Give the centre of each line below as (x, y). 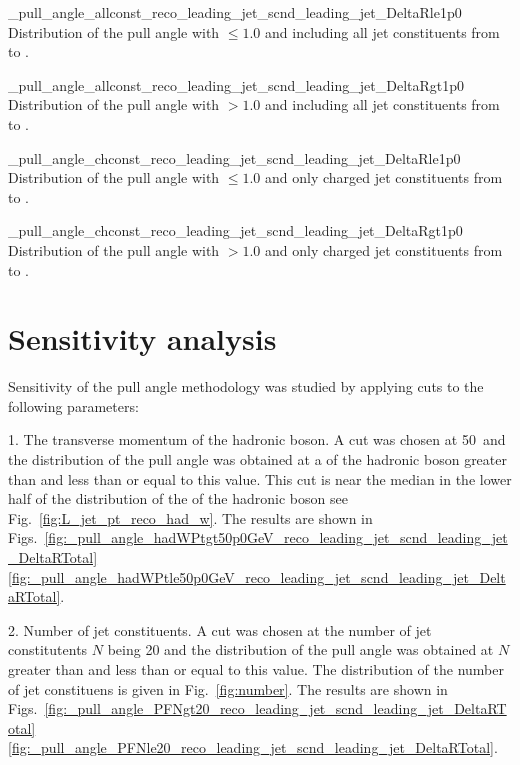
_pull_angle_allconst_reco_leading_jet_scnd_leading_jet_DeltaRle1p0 (235, 12)
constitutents (48, 649)
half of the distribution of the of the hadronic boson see (178, 498)
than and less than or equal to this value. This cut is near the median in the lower (260, 478)
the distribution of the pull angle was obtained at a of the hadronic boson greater (257, 459)
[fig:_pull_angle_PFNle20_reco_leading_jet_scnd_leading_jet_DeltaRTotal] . (253, 747)
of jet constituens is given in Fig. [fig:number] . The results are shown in (228, 688)
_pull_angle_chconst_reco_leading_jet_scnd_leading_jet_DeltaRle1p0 (234, 157)
